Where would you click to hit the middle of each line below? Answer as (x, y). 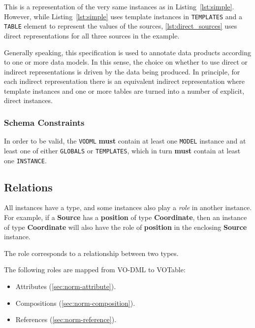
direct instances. (28, 100)
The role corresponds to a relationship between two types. (91, 253)
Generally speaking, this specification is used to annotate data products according (127, 52)
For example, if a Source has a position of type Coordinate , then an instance (126, 217)
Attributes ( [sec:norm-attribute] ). (66, 286)
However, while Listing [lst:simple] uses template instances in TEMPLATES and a (123, 16)
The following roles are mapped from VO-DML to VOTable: (95, 270)
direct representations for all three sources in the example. (92, 35)
